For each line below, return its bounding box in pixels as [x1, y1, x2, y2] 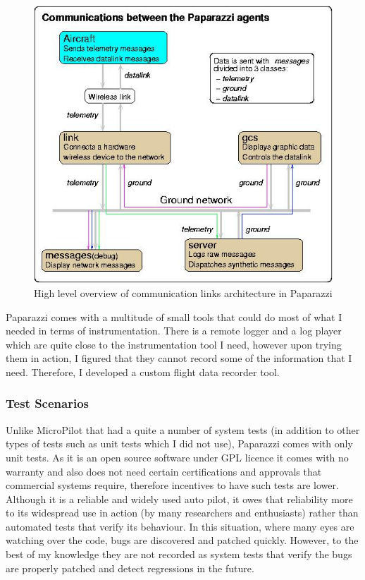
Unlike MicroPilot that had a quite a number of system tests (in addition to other [6, 422, 360, 437]
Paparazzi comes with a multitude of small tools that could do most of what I [6, 309, 342, 324]
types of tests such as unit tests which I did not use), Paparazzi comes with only [6, 436, 353, 451]
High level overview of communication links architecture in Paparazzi [34, 285, 333, 300]
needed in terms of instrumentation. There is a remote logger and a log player [6, 323, 342, 338]
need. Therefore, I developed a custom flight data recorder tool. [6, 364, 280, 379]
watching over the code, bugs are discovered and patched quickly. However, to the [6, 533, 359, 548]
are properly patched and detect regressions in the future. [6, 560, 254, 575]
